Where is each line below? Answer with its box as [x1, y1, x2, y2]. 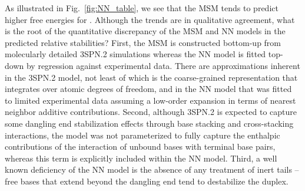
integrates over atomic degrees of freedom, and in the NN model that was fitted [5, 83, 292, 95]
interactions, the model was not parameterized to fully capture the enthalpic [5, 129, 280, 141]
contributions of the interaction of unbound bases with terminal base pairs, [5, 140, 276, 153]
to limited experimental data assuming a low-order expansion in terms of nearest [5, 94, 296, 106]
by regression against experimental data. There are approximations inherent [26, 59, 300, 71]
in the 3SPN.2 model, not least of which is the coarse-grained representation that [5, 71, 298, 83]
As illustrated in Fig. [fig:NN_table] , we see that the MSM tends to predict [5, 2, 279, 14]
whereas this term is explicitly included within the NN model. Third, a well [5, 152, 277, 164]
